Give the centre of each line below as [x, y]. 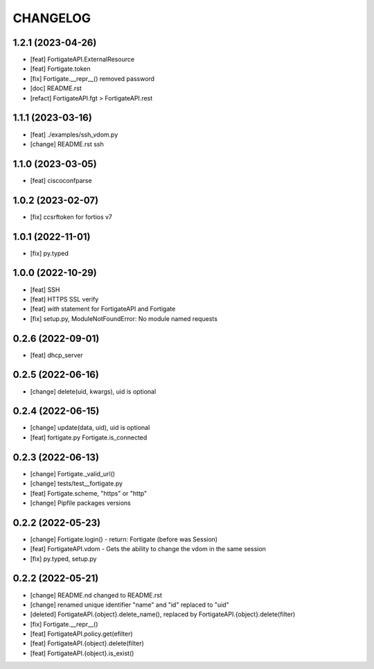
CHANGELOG [52, 18]
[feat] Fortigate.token [60, 69]
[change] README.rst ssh [67, 144]
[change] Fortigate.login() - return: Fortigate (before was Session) [124, 539]
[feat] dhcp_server [56, 355]
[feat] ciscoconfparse [61, 180]
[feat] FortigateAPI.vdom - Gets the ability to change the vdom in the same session [148, 549]
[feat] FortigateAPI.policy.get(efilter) [81, 634]
